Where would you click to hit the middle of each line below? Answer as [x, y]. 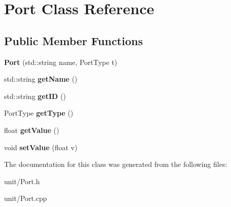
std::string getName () [41, 79]
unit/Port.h [22, 181]
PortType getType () [39, 113]
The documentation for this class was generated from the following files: [116, 164]
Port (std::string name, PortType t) [61, 62]
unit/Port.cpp [26, 198]
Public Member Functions [73, 40]
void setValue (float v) [41, 147]
